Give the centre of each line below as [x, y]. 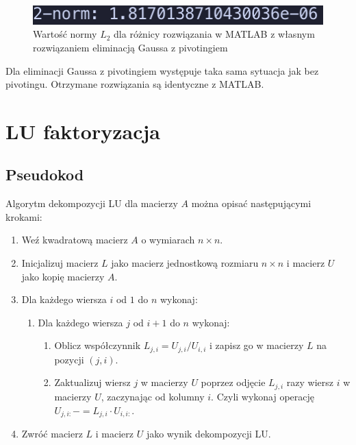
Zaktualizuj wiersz [92, 382]
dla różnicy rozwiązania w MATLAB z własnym [214, 34]
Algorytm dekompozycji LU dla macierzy [92, 203]
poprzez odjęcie [233, 382]
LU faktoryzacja [83, 131]
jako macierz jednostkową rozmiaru [185, 263]
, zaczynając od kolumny [153, 396]
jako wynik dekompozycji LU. [208, 433]
